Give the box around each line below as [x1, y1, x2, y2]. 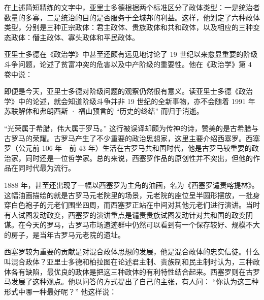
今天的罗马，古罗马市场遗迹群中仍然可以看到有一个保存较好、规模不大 [25, 219, 260, 230]
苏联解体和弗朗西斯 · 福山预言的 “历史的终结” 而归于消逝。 [4, 106, 204, 116]
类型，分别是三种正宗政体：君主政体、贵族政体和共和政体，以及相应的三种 [4, 22, 253, 32]
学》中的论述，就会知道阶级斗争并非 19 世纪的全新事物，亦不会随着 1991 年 [4, 95, 255, 106]
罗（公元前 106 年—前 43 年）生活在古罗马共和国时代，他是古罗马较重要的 [4, 143, 252, 153]
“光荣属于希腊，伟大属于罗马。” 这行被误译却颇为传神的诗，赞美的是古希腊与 [4, 122, 258, 133]
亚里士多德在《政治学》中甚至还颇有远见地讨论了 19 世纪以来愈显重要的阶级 [4, 49, 258, 59]
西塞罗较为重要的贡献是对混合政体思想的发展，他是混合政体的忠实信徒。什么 [4, 246, 260, 257]
